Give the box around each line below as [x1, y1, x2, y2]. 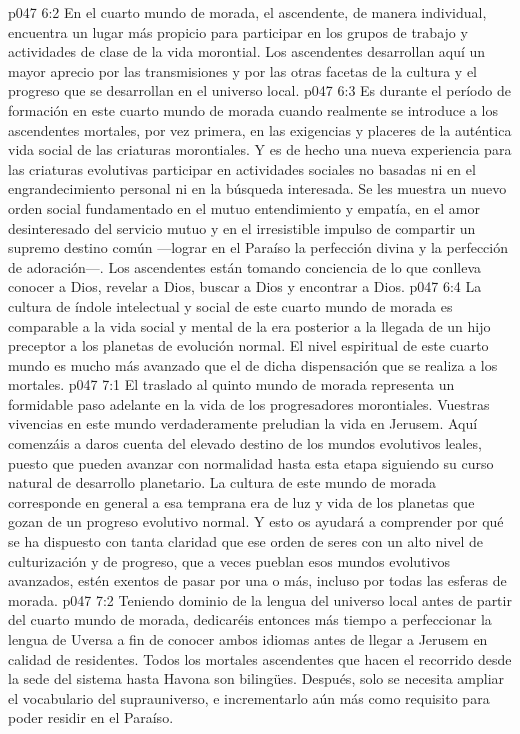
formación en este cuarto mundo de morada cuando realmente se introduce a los [8, 99, 498, 120]
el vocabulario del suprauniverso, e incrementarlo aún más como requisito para [8, 687, 490, 708]
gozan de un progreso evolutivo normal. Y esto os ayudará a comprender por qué [8, 511, 504, 532]
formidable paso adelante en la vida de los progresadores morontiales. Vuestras [8, 393, 490, 414]
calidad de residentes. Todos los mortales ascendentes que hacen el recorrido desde [8, 648, 512, 669]
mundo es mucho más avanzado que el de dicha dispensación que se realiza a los [8, 354, 498, 375]
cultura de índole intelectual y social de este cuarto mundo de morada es [8, 295, 453, 316]
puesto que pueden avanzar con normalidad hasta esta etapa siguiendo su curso [8, 452, 494, 473]
